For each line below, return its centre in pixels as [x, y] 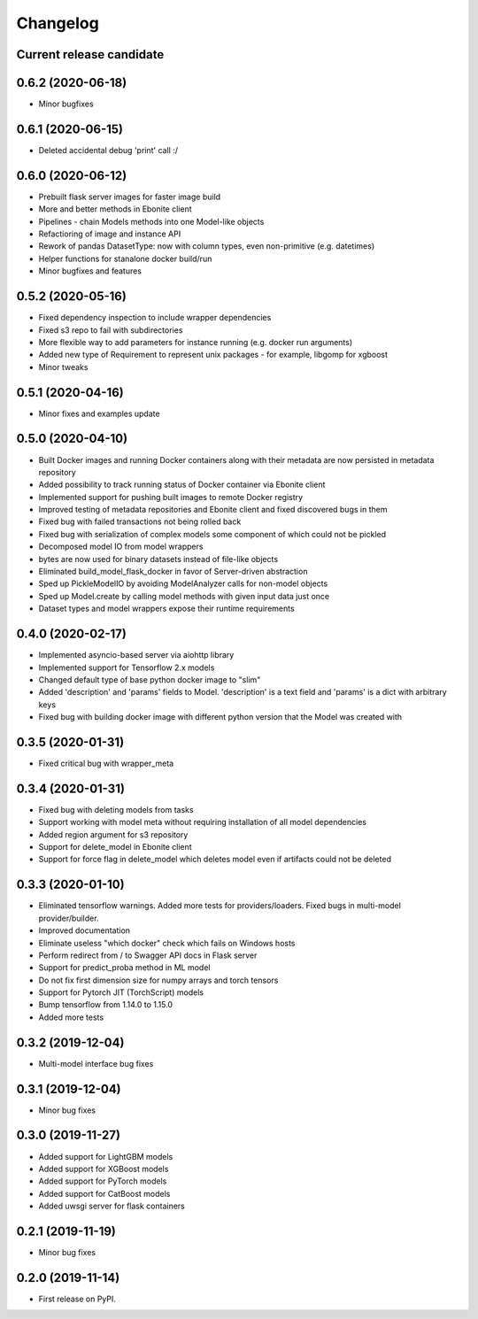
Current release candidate [90, 54]
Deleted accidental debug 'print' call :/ [108, 150]
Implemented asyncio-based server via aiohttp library [136, 655]
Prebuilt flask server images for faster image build [130, 197]
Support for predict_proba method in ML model [124, 968]
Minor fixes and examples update [99, 413]
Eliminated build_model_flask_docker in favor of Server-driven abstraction [173, 572]
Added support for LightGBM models [106, 1156]
